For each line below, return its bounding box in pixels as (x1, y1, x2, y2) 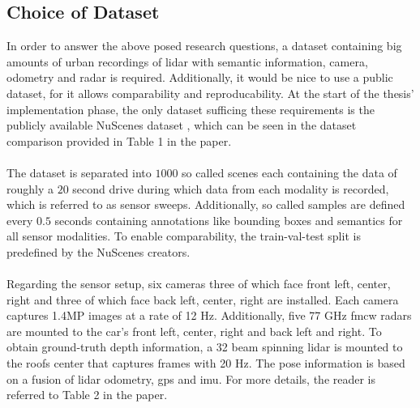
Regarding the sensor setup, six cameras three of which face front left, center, (6, 275, 391, 292)
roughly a (6, 180, 54, 197)
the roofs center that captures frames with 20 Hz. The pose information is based (6, 355, 405, 372)
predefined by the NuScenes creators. (6, 243, 191, 260)
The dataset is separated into (6, 164, 152, 181)
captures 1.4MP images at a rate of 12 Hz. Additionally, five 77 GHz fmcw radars (6, 307, 412, 324)
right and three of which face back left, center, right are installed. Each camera (6, 291, 399, 308)
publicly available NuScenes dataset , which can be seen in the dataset (6, 117, 357, 134)
